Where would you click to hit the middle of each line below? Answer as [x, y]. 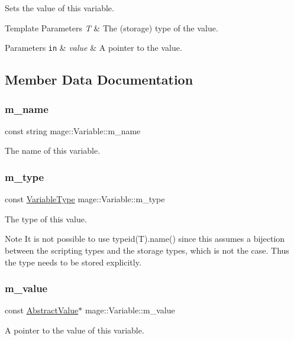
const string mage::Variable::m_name [73, 130]
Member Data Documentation [99, 80]
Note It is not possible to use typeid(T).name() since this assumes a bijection [145, 239]
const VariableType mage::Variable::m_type [85, 199]
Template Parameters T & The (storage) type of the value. [112, 27]
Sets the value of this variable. [59, 8]
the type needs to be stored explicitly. [73, 262]
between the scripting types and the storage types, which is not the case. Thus [147, 250]
